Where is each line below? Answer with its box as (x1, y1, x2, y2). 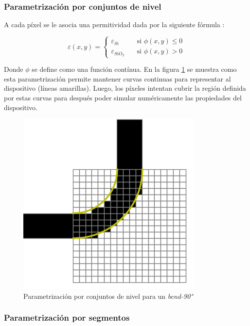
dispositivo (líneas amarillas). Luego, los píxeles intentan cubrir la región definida (4, 83, 246, 93)
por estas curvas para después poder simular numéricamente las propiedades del (4, 93, 242, 103)
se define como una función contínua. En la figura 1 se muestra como (32, 64, 237, 74)
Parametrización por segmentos (4, 311, 130, 324)
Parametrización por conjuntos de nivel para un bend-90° (23, 291, 193, 301)
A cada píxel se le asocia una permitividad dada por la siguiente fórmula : (4, 19, 225, 30)
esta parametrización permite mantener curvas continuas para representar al (4, 73, 231, 83)
